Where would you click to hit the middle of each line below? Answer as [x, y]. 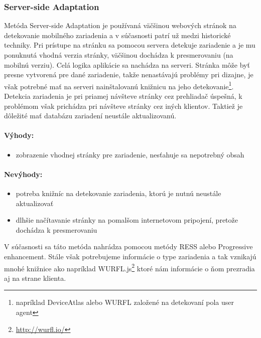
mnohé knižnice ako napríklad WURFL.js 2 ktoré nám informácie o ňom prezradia [129, 267]
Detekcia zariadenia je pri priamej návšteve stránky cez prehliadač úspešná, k [123, 96]
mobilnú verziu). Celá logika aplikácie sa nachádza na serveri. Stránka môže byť [127, 64]
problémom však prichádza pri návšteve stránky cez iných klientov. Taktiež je [123, 106]
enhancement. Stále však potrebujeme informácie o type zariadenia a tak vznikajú [130, 256]
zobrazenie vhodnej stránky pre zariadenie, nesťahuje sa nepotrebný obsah [130, 154]
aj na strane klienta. [35, 278]
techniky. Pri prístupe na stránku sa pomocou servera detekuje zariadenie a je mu [130, 45]
